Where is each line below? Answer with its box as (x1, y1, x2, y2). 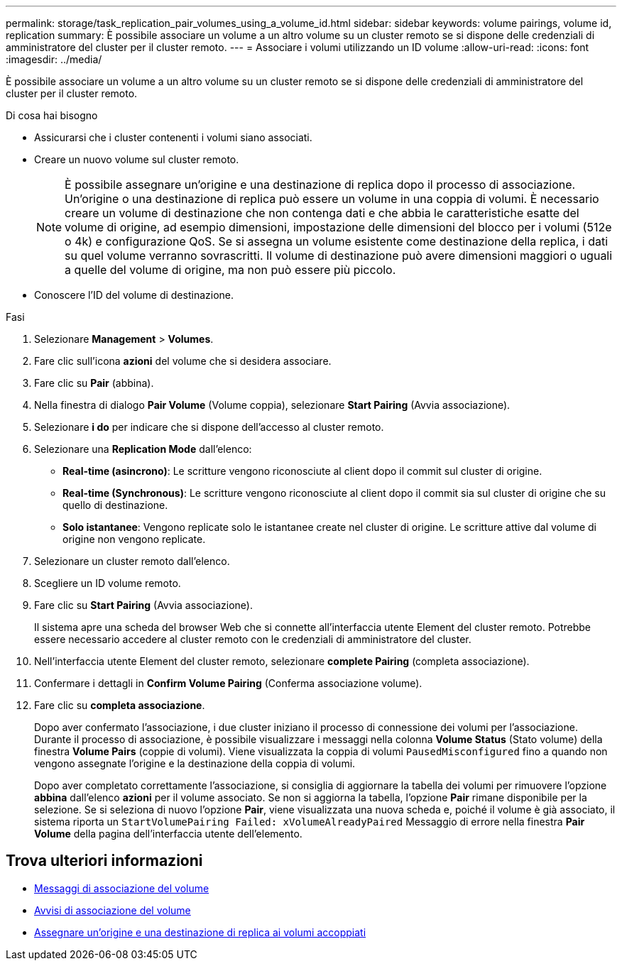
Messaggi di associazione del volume (34, 882, 209, 894)
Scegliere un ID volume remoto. (34, 577, 181, 589)
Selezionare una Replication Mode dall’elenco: (34, 443, 252, 455)
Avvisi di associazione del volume (34, 904, 191, 916)
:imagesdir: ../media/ (6, 53, 102, 65)
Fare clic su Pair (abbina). (34, 377, 154, 389)
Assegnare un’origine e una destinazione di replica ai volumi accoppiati (34, 926, 366, 938)
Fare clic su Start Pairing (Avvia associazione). (34, 599, 253, 611)
